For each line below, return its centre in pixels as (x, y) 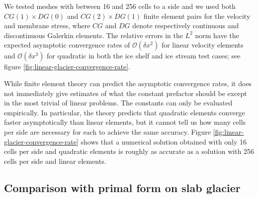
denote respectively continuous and (186, 25)
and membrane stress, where (47, 25)
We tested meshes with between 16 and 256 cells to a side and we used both (120, 6)
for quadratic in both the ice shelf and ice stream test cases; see (144, 56)
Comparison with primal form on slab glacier (122, 187)
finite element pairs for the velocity (197, 16)
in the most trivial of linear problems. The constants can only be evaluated (118, 103)
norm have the (217, 35)
